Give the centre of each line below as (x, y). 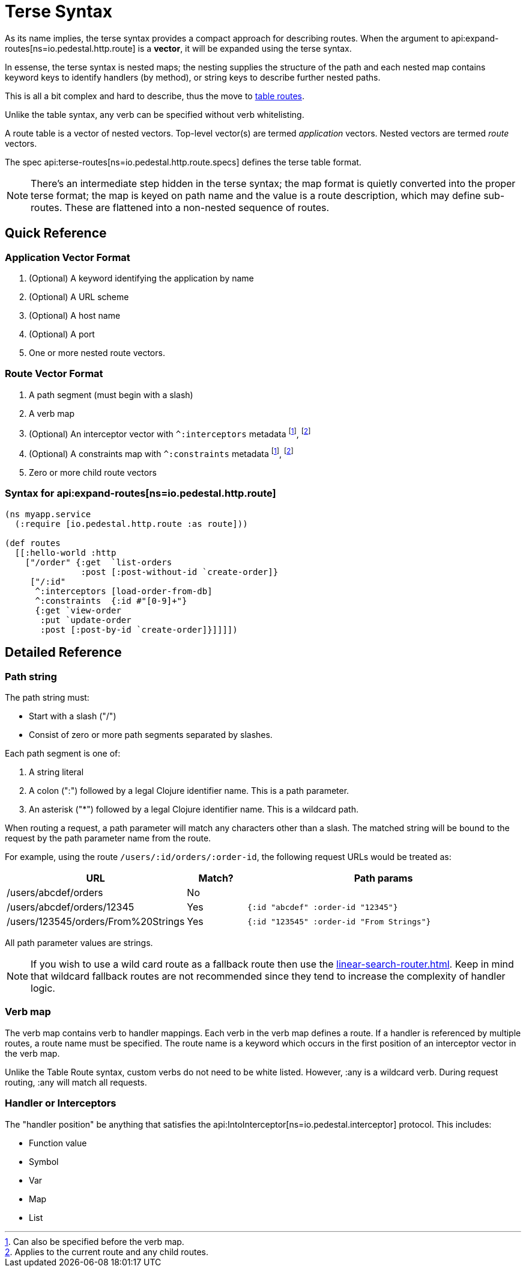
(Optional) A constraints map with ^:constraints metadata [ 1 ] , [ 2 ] (161, 453)
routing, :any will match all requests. (76, 1082)
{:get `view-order (78, 610)
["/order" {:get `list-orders (98, 562)
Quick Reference (56, 233)
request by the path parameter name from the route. (108, 838)
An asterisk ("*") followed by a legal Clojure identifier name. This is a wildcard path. (194, 809)
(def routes (33, 543)
